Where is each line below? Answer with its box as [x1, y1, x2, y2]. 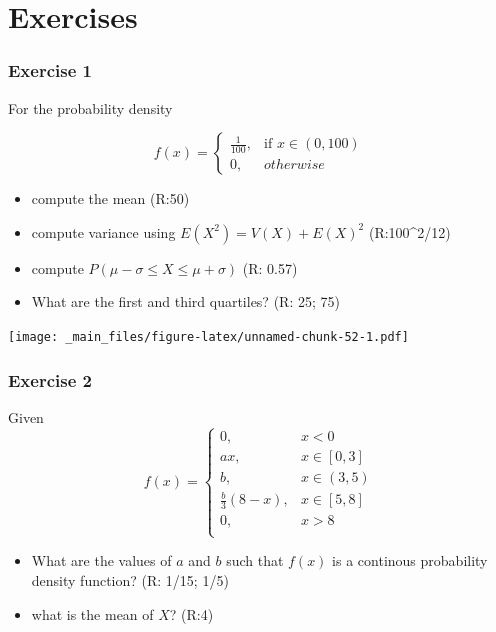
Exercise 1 [8, 58, 92, 83]
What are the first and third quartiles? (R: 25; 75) [31, 291, 340, 312]
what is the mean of [31, 603, 154, 624]
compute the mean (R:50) [31, 188, 190, 209]
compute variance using [31, 221, 176, 242]
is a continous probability [332, 550, 488, 571]
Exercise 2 [8, 367, 92, 392]
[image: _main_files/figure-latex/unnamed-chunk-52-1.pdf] [8, 329, 409, 344]
